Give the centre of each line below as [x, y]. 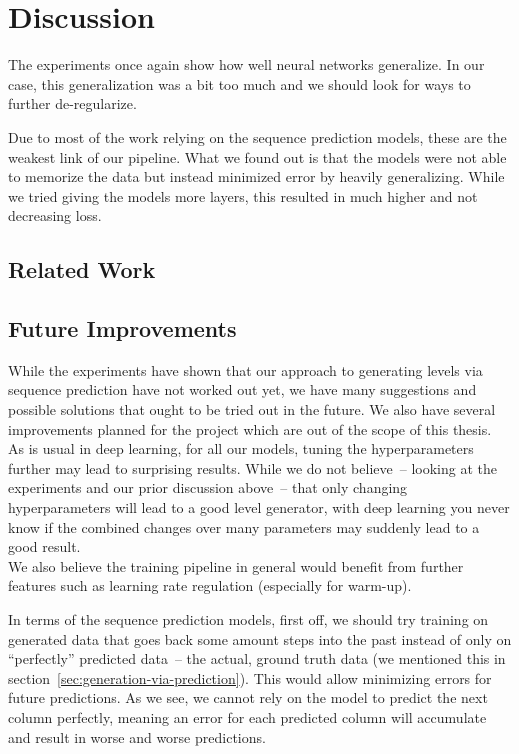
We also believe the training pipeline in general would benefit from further [236, 565]
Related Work [82, 269]
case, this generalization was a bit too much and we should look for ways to [239, 83]
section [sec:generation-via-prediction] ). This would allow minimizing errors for [250, 677]
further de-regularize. [72, 103]
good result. [44, 546]
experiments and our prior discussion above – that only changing [208, 487]
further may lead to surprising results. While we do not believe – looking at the [252, 467]
